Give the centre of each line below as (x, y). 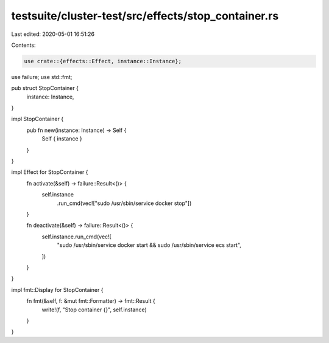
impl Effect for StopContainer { (50, 172)
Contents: (23, 45)
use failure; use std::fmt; (42, 77)
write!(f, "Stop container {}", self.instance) (94, 310)
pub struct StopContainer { (45, 88)
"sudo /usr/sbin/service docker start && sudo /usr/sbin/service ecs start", (149, 245)
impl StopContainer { (37, 119)
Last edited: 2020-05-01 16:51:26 (53, 34)
